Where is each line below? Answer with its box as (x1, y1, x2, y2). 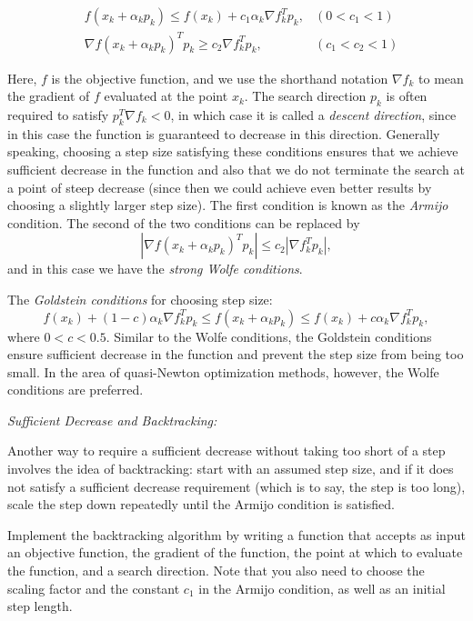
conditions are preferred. (7, 380, 144, 399)
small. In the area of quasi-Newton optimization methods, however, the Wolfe (7, 362, 439, 381)
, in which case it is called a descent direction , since (170, 105, 457, 124)
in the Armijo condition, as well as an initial (198, 578, 446, 597)
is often (386, 86, 428, 105)
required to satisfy (7, 105, 109, 124)
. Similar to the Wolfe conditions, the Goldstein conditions (106, 326, 432, 346)
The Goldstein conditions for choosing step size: (7, 289, 273, 308)
